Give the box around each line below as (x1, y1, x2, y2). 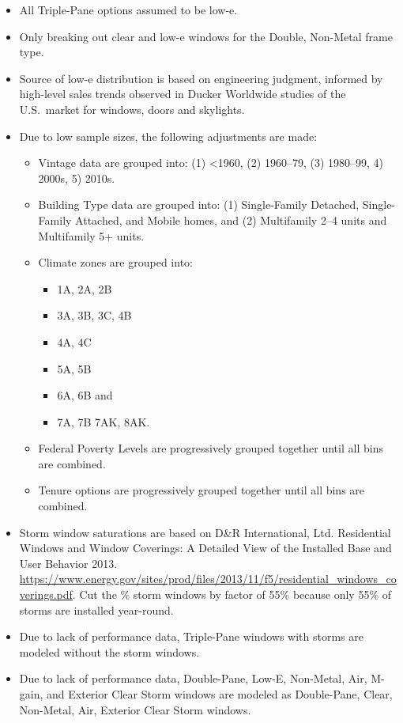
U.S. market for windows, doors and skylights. (19, 100, 245, 117)
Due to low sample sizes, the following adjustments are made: (19, 127, 318, 144)
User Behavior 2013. (19, 555, 118, 571)
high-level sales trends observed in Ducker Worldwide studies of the (19, 85, 346, 102)
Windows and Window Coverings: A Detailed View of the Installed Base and (19, 539, 392, 556)
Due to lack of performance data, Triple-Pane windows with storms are (19, 628, 363, 645)
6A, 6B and (57, 387, 113, 403)
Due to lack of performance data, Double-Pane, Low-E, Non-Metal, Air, (19, 670, 367, 687)
